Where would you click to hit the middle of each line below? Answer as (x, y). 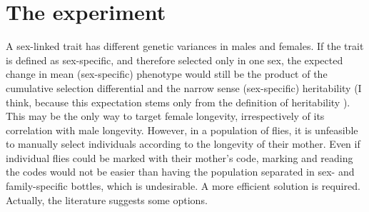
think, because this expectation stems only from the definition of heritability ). (178, 102)
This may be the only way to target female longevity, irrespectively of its (165, 116)
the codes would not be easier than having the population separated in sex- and (180, 172)
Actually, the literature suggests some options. (107, 200)
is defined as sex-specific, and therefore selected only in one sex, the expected (175, 60)
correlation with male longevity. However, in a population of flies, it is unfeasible (182, 130)
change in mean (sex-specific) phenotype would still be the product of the (167, 74)
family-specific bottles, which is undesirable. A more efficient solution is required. (183, 186)
